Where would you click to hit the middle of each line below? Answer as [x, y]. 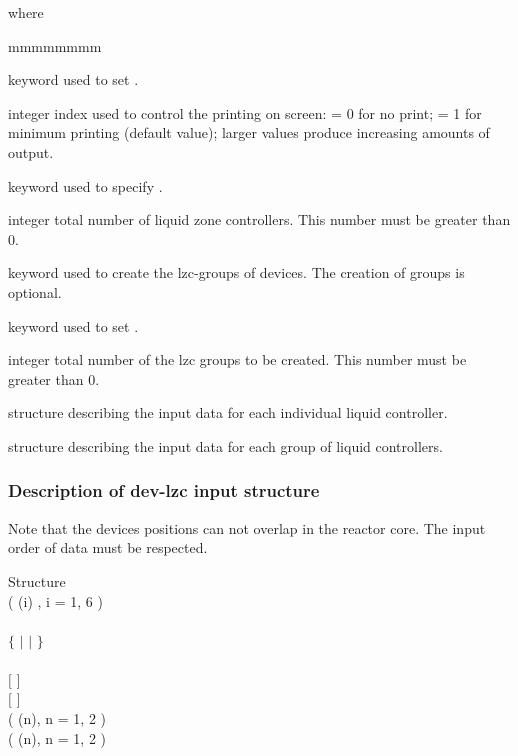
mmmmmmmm [55, 45]
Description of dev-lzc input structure [164, 490]
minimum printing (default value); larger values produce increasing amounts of [249, 132]
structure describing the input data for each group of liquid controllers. [225, 445]
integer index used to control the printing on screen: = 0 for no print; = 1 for [245, 112]
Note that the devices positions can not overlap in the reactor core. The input [247, 527]
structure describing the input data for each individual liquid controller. [228, 412]
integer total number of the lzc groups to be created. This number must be [237, 359]
